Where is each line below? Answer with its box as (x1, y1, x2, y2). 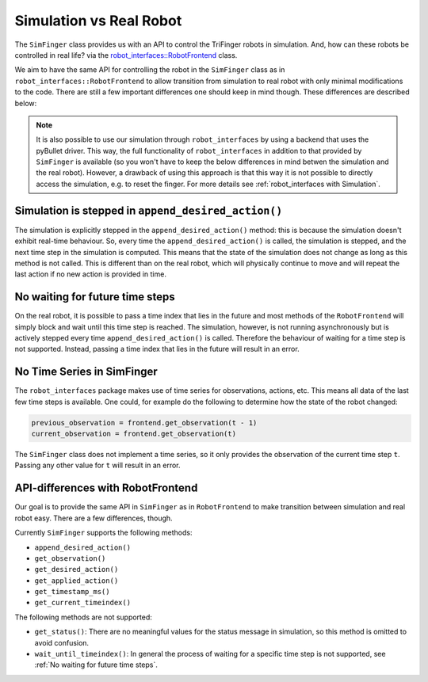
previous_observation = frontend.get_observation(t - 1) (31, 418, 258, 427)
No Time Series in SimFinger (14, 365, 158, 379)
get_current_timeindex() (34, 598, 131, 608)
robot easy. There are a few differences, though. (14, 513, 174, 523)
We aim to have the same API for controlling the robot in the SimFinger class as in (14, 65, 285, 74)
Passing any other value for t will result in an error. (14, 460, 182, 471)
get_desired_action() (34, 565, 119, 574)
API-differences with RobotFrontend (14, 482, 198, 495)
